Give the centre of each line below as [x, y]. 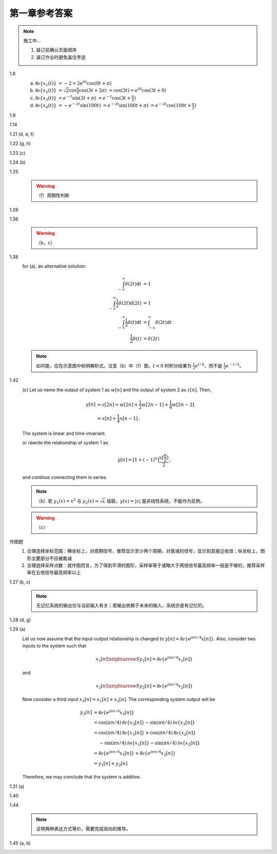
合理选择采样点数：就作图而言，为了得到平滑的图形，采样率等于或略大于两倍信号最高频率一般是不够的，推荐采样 [146, 565]
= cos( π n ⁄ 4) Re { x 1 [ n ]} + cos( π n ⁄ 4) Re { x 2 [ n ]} [145, 733]
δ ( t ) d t [134, 322]
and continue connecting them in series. [65, 477]
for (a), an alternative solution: [54, 266]
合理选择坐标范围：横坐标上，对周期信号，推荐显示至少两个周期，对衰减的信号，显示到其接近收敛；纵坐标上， [144, 551]
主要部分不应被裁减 [51, 558]
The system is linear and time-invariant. [64, 433]
